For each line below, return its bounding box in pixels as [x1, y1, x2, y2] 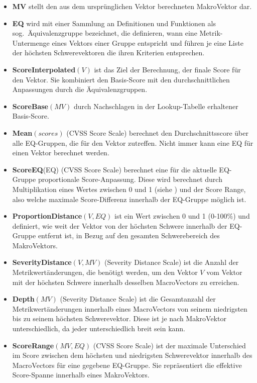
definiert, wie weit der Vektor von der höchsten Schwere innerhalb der [12, 220, 227, 231]
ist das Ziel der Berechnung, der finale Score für [94, 64, 241, 74]
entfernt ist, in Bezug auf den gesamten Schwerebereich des [38, 230, 220, 241]
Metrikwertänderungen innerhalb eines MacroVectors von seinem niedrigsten [12, 303, 247, 314]
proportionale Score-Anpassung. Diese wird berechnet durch [38, 174, 222, 184]
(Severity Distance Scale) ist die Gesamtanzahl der [60, 294, 216, 304]
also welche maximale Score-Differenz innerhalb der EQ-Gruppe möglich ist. [12, 194, 246, 204]
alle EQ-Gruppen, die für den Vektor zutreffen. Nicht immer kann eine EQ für [12, 137, 253, 148]
